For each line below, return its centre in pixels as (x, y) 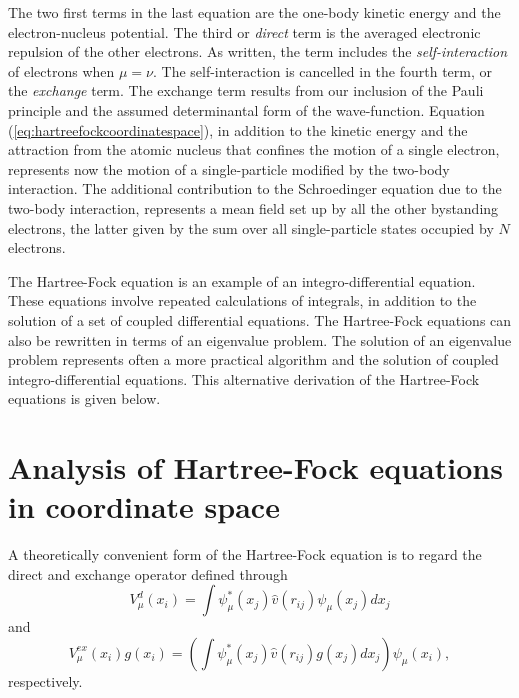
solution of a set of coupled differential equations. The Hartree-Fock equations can (260, 319)
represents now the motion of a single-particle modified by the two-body (229, 168)
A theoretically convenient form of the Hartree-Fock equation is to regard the (245, 554)
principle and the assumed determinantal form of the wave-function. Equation (246, 109)
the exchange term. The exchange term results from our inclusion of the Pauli (246, 90)
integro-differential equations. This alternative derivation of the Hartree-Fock (244, 378)
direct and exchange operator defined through (148, 573)
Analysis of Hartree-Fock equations (255, 467)
